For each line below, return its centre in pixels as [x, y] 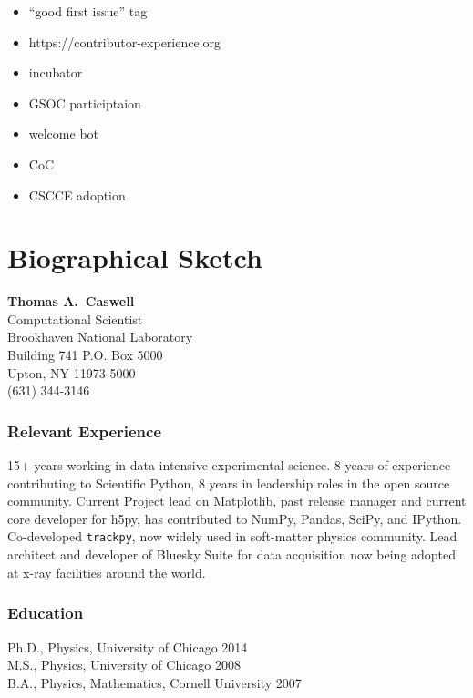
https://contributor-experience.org [125, 41]
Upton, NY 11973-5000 [72, 372]
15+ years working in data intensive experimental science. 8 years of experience [229, 465]
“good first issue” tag [88, 11]
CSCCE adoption [77, 195]
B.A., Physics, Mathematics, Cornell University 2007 [154, 682]
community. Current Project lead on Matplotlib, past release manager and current [237, 501]
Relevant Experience [85, 431]
